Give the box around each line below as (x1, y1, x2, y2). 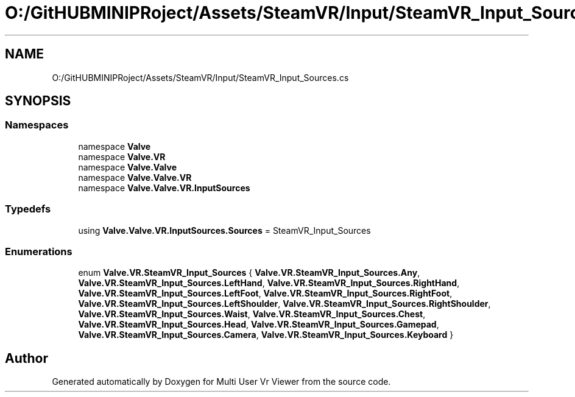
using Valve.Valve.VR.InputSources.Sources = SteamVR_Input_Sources (78, 225, 371, 236)
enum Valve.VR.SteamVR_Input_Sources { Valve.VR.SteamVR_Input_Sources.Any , (78, 267, 420, 278)
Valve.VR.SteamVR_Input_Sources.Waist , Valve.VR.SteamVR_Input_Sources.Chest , (78, 309, 426, 320)
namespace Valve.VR (78, 151, 166, 162)
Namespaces (5, 119, 69, 132)
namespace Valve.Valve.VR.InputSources (78, 182, 250, 193)
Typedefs (5, 203, 51, 216)
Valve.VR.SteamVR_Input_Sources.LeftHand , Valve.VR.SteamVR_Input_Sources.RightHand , (78, 278, 460, 289)
